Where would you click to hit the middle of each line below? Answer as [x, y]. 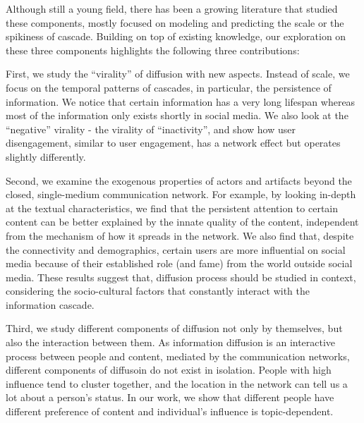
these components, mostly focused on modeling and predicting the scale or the [175, 22]
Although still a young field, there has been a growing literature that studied [172, 8]
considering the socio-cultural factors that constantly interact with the [158, 291]
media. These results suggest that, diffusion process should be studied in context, [181, 277]
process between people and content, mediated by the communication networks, [178, 356]
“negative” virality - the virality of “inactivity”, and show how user [151, 129]
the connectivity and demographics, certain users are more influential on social [176, 249]
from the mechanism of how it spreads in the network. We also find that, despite [180, 235]
